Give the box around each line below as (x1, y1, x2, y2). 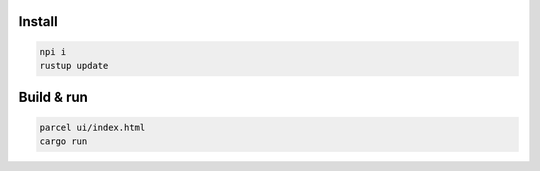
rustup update (39, 60, 109, 71)
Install (18, 13, 59, 30)
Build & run (18, 89, 89, 106)
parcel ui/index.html (39, 121, 146, 133)
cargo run (39, 135, 88, 147)
